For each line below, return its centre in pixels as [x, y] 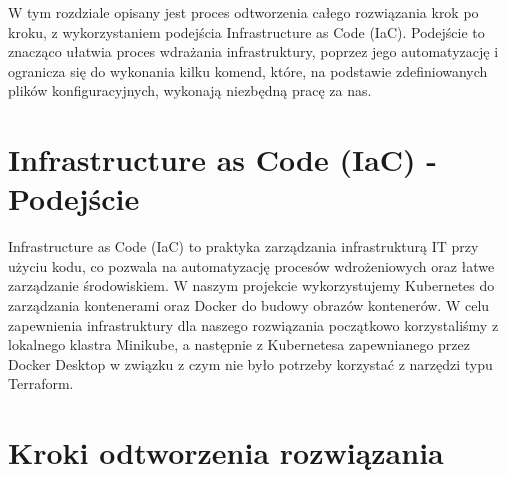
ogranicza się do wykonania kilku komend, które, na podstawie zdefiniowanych [248, 70]
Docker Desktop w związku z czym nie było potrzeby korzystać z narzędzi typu [250, 363]
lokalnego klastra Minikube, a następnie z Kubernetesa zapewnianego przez [239, 344]
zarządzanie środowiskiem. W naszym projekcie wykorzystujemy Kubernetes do [251, 285]
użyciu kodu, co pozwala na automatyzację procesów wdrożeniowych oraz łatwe [251, 265]
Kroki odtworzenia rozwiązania [226, 452]
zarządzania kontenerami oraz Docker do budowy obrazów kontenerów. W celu [249, 305]
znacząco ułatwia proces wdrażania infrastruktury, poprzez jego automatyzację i [253, 51]
